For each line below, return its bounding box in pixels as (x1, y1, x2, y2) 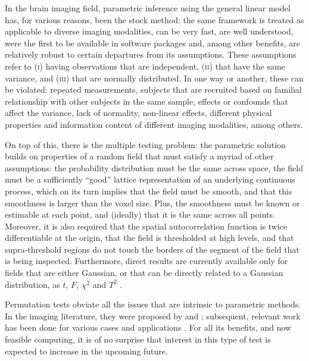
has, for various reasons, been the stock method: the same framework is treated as (5, 13, 304, 26)
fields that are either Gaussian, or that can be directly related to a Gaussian (5, 266, 283, 279)
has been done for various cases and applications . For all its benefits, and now (5, 321, 292, 334)
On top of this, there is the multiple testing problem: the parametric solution (5, 138, 286, 150)
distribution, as (5, 278, 60, 290)
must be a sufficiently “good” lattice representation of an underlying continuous (5, 173, 295, 186)
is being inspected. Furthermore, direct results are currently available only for (5, 255, 288, 267)
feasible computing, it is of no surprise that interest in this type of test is (5, 333, 271, 346)
